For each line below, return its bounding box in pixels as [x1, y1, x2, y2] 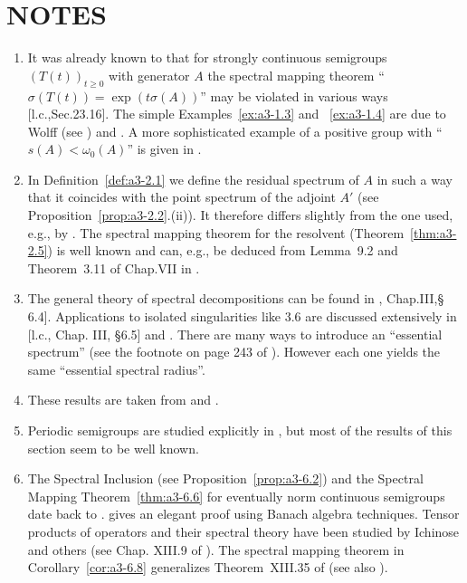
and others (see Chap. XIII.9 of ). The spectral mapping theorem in [27, 540, 405, 559]
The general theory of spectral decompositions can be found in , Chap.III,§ [27, 289, 444, 308]
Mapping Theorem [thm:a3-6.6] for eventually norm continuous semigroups [27, 486, 445, 505]
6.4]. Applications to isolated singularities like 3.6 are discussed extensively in [27, 307, 457, 326]
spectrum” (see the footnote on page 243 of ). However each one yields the [27, 342, 441, 361]
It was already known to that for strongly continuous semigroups [27, 48, 387, 67]
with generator [109, 65, 190, 84]
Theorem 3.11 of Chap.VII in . [27, 258, 200, 277]
